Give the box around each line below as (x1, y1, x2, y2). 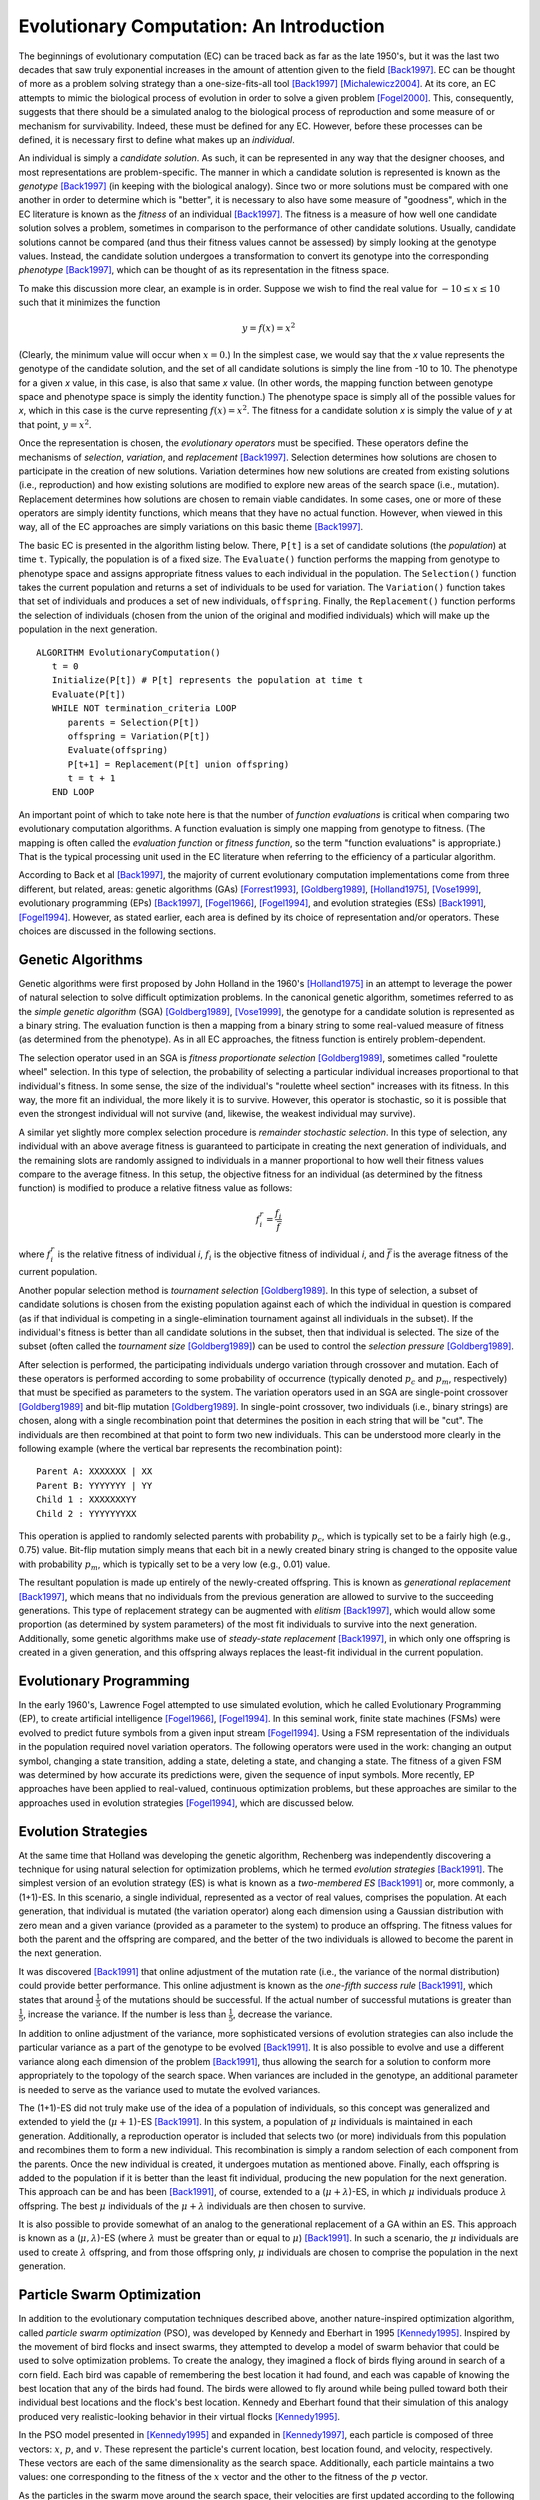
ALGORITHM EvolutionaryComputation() (36, 646, 222, 658)
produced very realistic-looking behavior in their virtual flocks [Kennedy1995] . (18, 2410, 340, 2422)
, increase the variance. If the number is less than (23, 2008, 227, 2020)
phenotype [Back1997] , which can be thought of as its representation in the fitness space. (18, 264, 390, 276)
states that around (18, 1993, 94, 2005)
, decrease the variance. (232, 2008, 333, 2020)
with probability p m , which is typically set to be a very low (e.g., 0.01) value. (18, 1558, 331, 1572)
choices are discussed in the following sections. (18, 925, 217, 937)
